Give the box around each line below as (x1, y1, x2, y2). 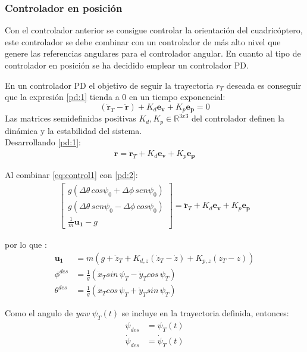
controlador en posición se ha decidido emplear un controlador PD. (5, 59, 249, 71)
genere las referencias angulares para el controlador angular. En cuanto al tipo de (5, 47, 301, 60)
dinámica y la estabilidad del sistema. (5, 124, 142, 136)
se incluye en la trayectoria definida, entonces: (121, 307, 289, 319)
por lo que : (5, 238, 47, 251)
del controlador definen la (191, 112, 285, 124)
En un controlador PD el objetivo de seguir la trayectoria (5, 79, 214, 91)
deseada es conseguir (226, 79, 302, 91)
